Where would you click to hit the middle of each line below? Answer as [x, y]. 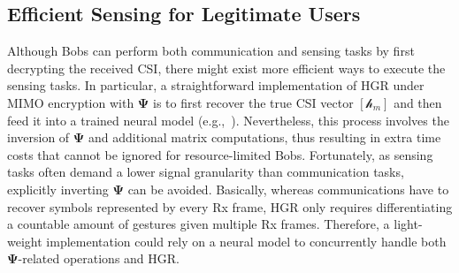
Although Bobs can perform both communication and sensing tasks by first [211, 51]
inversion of [38, 137]
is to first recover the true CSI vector [253, 102]
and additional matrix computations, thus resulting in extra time [264, 137]
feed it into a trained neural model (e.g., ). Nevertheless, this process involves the [228, 120]
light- [408, 224]
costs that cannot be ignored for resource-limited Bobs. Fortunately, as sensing [220, 154]
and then [418, 102]
